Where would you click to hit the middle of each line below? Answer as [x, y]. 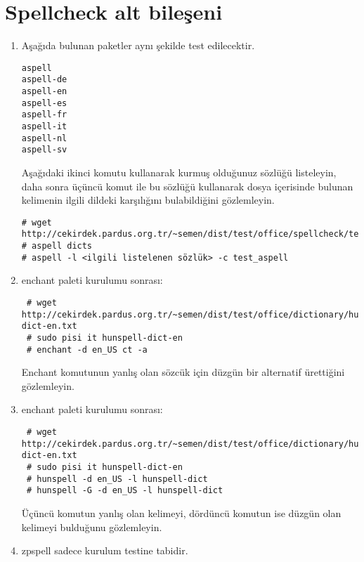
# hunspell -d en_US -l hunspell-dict [117, 479]
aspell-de [44, 80]
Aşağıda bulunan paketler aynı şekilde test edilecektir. [138, 45]
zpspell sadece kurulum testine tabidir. [105, 550]
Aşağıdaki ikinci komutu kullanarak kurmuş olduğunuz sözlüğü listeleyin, [179, 172]
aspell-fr [44, 115]
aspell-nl [44, 138]
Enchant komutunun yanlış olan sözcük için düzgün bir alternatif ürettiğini [183, 372]
